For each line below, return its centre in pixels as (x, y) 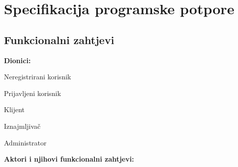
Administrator (25, 142)
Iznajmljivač (22, 126)
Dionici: (17, 60)
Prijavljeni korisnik (32, 93)
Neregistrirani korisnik (38, 77)
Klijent (15, 109)
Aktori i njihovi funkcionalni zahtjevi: (69, 159)
